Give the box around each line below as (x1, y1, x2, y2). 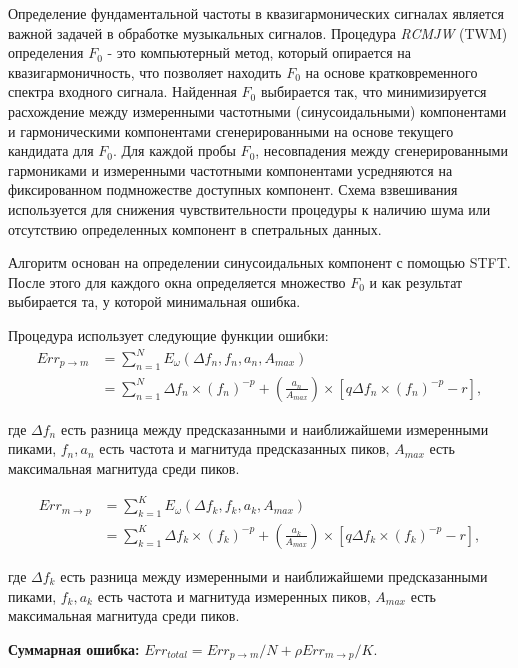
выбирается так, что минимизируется (260, 81, 487, 102)
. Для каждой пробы (112, 140, 236, 161)
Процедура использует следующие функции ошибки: (8, 324, 329, 345)
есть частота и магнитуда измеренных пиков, (97, 585, 371, 606)
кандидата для (8, 140, 94, 161)
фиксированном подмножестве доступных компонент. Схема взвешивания (8, 179, 458, 200)
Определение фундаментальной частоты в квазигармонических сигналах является (8, 3, 504, 23)
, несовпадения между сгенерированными (255, 140, 508, 161)
